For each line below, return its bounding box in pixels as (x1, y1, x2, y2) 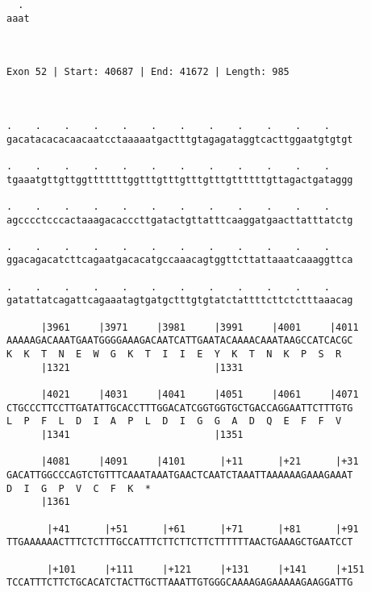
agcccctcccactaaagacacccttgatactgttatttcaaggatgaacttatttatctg (6, 214, 353, 226)
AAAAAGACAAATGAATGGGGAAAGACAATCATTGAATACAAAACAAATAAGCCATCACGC (6, 335, 353, 347)
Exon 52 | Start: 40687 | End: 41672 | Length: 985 (6, 66, 290, 78)
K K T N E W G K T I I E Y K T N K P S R (6, 348, 342, 361)
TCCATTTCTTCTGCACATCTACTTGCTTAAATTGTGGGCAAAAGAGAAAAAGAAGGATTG (6, 577, 353, 589)
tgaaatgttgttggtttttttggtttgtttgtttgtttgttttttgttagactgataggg (6, 173, 353, 186)
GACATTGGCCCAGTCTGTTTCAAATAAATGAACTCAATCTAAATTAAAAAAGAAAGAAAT (6, 469, 353, 481)
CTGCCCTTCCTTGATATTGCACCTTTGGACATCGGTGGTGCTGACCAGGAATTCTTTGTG (6, 402, 353, 414)
